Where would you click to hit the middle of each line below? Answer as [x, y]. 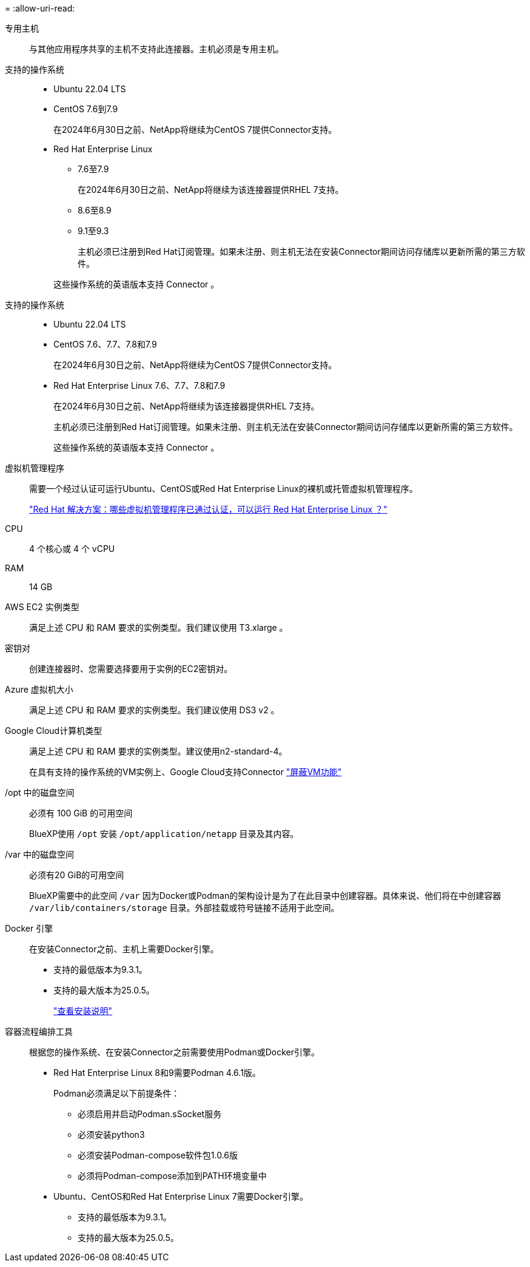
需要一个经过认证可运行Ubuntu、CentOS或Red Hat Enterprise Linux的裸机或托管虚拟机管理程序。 [223, 489]
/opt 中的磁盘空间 [40, 792]
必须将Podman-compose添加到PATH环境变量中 [172, 1176]
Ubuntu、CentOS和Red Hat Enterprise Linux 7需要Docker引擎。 [181, 1196]
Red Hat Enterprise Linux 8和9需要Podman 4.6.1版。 [157, 1073]
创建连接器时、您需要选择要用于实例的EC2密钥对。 [131, 669]
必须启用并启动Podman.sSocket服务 [150, 1114]
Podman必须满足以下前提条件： [117, 1093]
